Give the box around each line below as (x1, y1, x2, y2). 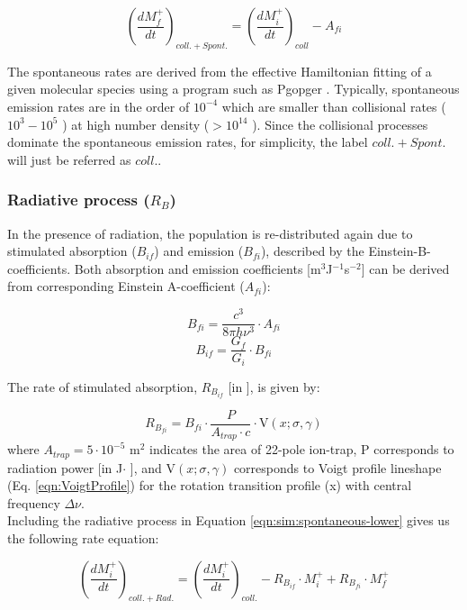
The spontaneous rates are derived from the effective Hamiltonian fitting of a (7, 61, 432, 80)
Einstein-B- (368, 241, 431, 260)
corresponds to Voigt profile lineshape (233, 458, 442, 477)
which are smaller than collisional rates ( (221, 96, 446, 115)
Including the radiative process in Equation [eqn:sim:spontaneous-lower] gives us (7, 511, 450, 530)
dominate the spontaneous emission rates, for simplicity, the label (7, 132, 368, 151)
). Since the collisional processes (252, 114, 428, 133)
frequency (7, 493, 60, 512)
